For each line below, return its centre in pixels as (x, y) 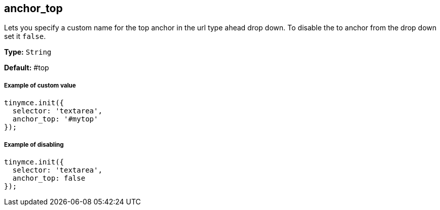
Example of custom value (40, 85)
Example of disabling (34, 144)
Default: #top (27, 68)
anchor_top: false (49, 178)
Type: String (28, 52)
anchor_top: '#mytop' (55, 119)
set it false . (25, 36)
